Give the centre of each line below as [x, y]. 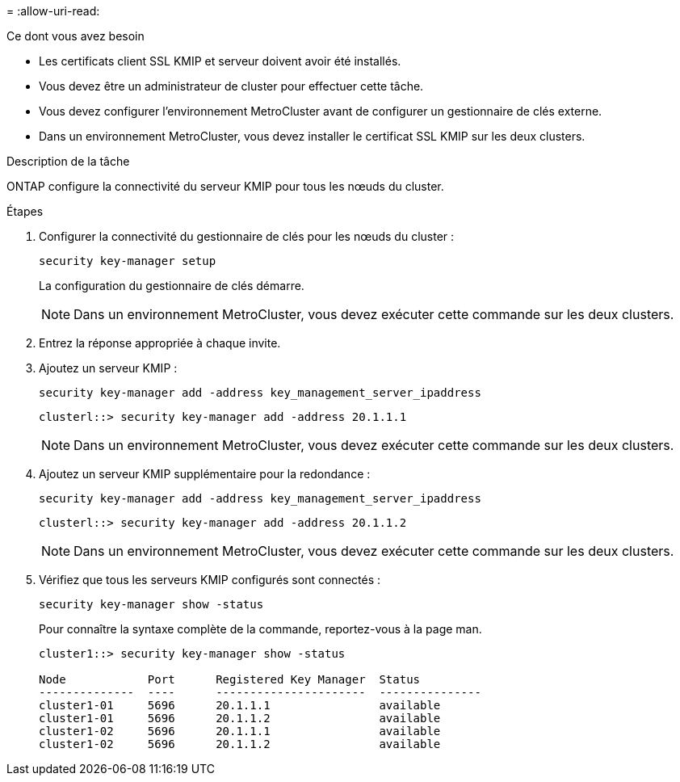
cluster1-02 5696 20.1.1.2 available [240, 744]
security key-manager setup [128, 261]
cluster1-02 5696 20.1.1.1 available [240, 731]
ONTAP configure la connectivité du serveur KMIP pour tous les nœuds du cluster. [225, 186]
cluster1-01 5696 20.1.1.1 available [240, 705]
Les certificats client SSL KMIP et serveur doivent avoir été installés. [220, 61]
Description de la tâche [68, 161]
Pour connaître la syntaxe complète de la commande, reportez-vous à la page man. [260, 629]
